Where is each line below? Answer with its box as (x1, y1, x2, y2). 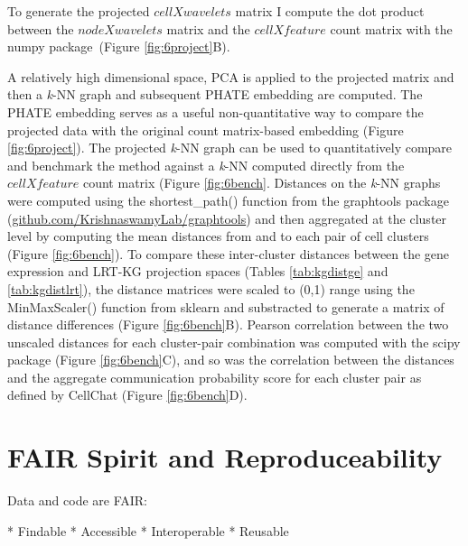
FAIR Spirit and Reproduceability (7, 439, 443, 476)
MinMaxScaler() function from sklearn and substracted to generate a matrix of (7, 297, 445, 316)
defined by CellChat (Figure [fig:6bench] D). (7, 385, 248, 404)
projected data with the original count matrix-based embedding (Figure (7, 120, 404, 139)
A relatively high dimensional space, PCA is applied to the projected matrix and (7, 67, 454, 86)
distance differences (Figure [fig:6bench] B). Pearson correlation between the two (7, 315, 449, 334)
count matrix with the (330, 19, 453, 38)
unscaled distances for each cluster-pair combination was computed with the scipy (7, 332, 461, 351)
